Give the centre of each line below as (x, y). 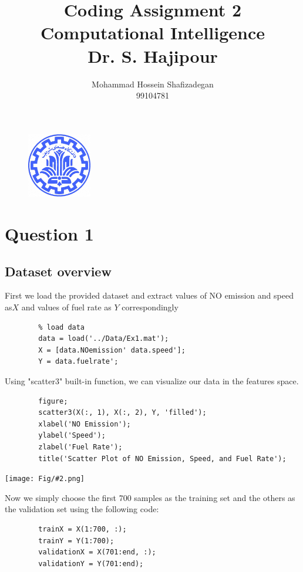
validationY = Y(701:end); (91, 563)
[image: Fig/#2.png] (45, 479)
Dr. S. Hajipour (153, 55)
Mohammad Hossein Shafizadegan (153, 84)
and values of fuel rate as (66, 307)
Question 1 (49, 233)
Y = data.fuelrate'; (78, 362)
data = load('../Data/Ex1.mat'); (104, 339)
